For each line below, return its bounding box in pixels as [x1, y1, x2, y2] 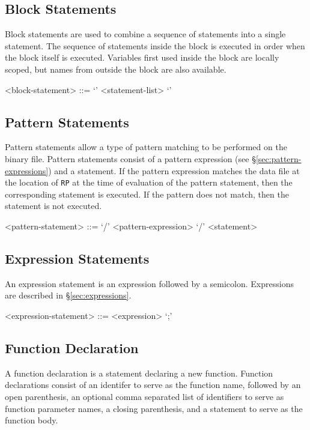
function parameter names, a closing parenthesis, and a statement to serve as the [5, 402, 303, 414]
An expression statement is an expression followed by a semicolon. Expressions [5, 277, 294, 289]
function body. [5, 414, 58, 426]
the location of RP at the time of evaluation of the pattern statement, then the [5, 176, 293, 189]
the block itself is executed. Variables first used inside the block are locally [5, 51, 279, 64]
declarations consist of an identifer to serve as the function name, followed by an [5, 378, 301, 391]
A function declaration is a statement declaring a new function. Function [5, 366, 273, 379]
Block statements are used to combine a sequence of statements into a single [5, 28, 286, 40]
